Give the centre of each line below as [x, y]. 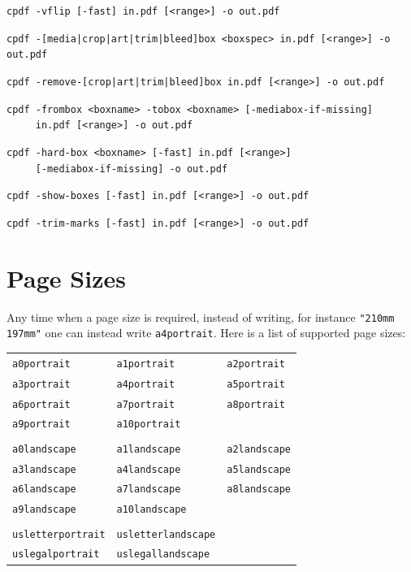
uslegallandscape [163, 555]
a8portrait [256, 404]
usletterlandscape [166, 534]
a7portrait [146, 404]
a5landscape [259, 469]
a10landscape [151, 510]
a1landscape [149, 449]
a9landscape [44, 510]
